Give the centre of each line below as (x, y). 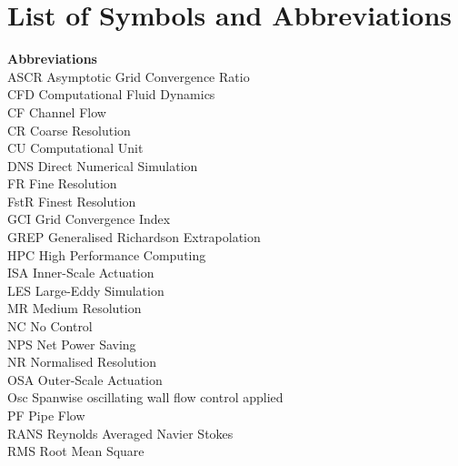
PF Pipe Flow (46, 415)
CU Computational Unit (75, 148)
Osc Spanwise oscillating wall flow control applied (145, 397)
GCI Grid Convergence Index (89, 219)
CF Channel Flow (57, 111)
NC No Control (50, 326)
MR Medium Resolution (75, 308)
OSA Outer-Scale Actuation (85, 379)
